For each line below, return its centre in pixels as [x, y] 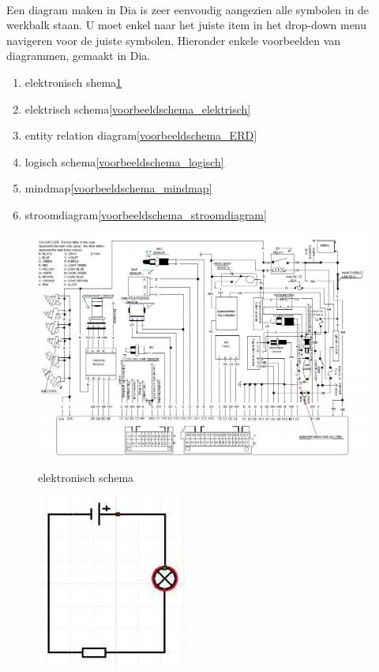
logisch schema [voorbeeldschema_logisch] [124, 161]
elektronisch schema [86, 478]
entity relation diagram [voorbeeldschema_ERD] [141, 135]
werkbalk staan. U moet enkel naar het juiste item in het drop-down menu [187, 25]
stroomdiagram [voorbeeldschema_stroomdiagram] [146, 214]
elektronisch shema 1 [73, 82]
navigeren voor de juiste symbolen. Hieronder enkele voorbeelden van [174, 40]
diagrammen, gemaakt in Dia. [79, 56]
